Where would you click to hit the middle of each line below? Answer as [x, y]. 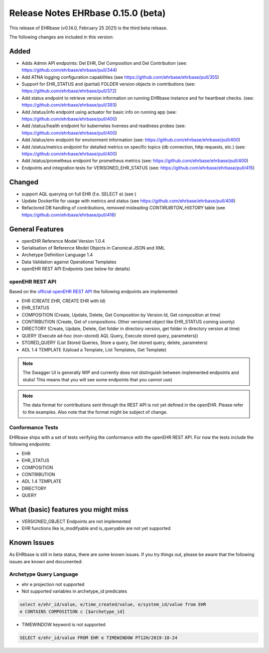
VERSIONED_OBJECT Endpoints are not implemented [76, 521]
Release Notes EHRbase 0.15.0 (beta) [87, 13]
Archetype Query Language [44, 574]
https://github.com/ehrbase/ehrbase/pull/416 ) [69, 215]
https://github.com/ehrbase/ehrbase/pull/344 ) [69, 70]
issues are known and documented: [46, 561]
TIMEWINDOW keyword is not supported [64, 624]
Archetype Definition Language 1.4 [57, 255]
